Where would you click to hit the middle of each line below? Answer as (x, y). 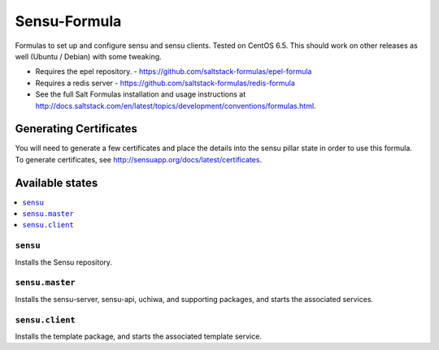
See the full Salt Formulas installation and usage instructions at (141, 94)
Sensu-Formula (68, 21)
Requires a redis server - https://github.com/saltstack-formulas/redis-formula (165, 83)
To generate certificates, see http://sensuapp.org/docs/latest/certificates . (139, 159)
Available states (57, 183)
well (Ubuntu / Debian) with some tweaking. (88, 56)
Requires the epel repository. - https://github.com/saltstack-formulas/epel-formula (174, 71)
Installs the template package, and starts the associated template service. (138, 336)
